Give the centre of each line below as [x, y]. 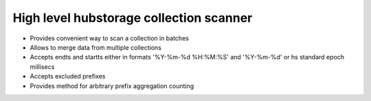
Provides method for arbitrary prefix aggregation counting [112, 86]
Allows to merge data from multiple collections [95, 47]
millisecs [42, 67]
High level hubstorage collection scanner [133, 18]
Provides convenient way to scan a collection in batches [109, 38]
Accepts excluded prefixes [68, 76]
